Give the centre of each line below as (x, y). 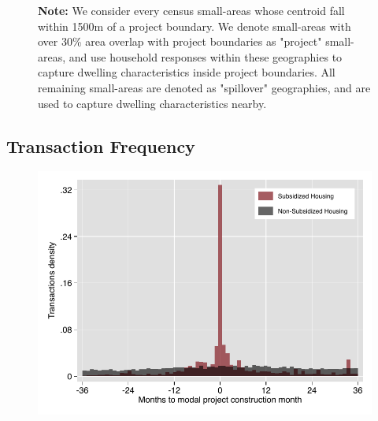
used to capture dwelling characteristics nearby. (152, 103)
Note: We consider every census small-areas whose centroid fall (191, 10)
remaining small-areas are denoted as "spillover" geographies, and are (204, 87)
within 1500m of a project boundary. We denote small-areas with (195, 26)
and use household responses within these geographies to (206, 56)
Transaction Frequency (101, 145)
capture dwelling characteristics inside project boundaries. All (187, 72)
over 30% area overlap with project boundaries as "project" (180, 41)
